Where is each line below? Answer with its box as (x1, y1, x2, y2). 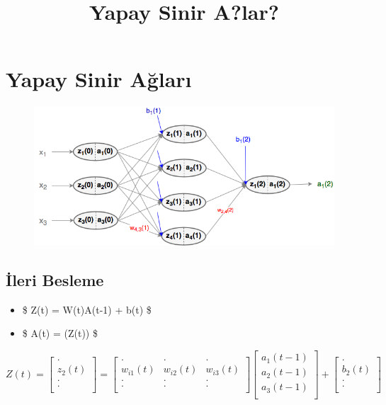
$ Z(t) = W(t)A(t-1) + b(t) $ (22, 302, 152, 316)
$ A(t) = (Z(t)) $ (22, 326, 98, 341)
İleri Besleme (6, 269, 104, 291)
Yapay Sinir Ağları (6, 64, 192, 93)
